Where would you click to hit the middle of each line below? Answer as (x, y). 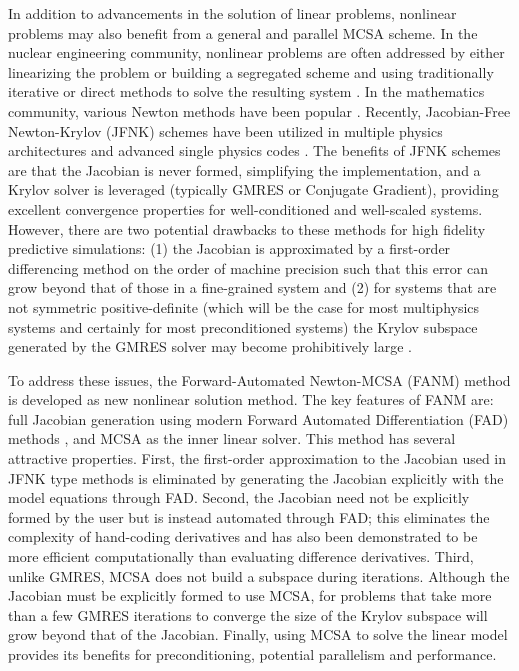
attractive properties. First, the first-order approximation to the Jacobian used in (257, 458)
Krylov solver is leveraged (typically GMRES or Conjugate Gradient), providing (253, 189)
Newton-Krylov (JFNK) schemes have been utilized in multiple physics (225, 130)
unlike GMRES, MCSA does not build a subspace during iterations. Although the (259, 575)
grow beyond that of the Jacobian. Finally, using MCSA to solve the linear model (258, 634)
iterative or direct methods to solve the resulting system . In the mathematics (246, 91)
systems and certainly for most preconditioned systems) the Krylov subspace (243, 326)
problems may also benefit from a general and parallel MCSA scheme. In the (243, 32)
